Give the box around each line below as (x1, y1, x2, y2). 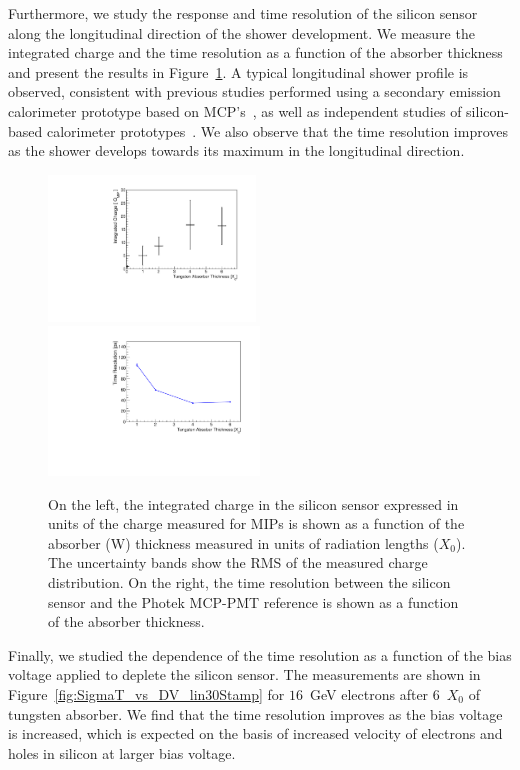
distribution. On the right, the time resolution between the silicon (48, 571, 451, 592)
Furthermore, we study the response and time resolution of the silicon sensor (8, 3, 478, 23)
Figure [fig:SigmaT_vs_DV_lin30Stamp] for (8, 683, 285, 704)
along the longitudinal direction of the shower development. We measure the (8, 22, 475, 43)
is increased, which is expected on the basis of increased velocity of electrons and (8, 723, 503, 744)
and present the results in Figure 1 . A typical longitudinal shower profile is (8, 61, 469, 82)
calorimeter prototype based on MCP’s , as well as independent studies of (8, 100, 462, 121)
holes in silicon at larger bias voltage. (8, 742, 236, 763)
